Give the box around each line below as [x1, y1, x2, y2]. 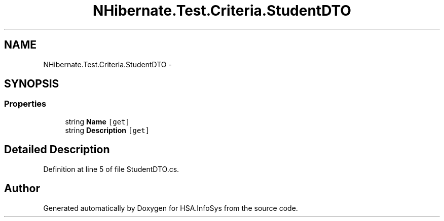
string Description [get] [65, 125, 150, 135]
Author [4, 182, 40, 195]
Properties [4, 99, 47, 109]
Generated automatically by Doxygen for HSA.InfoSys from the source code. [43, 203, 298, 212]
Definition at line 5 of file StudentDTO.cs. [43, 164, 179, 173]
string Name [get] [65, 117, 130, 126]
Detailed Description [4, 143, 110, 156]
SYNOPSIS [4, 77, 59, 91]
